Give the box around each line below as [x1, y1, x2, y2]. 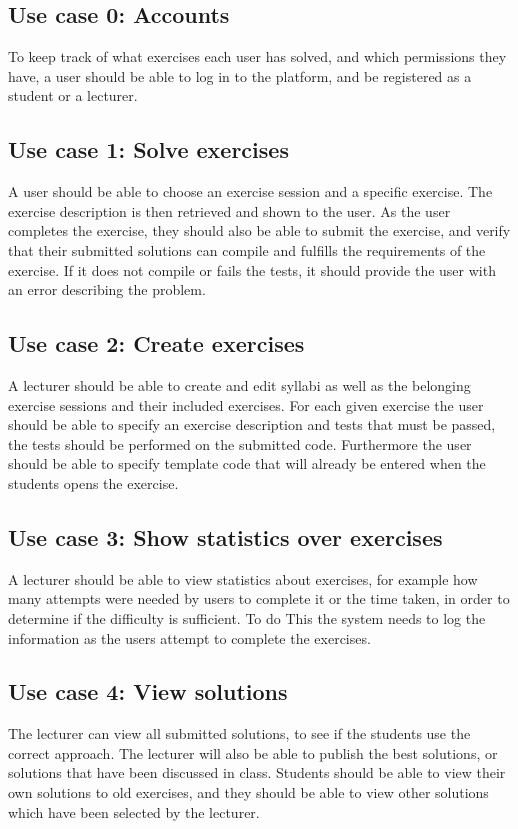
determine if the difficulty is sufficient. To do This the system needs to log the [8, 607, 486, 628]
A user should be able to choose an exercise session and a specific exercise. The [8, 181, 493, 202]
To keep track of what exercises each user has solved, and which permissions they [8, 46, 507, 67]
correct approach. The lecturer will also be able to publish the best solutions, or [8, 742, 498, 763]
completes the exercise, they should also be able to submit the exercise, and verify [8, 220, 511, 241]
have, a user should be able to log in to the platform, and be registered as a [8, 65, 472, 86]
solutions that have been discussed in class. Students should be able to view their [8, 762, 506, 783]
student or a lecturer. [8, 85, 138, 106]
